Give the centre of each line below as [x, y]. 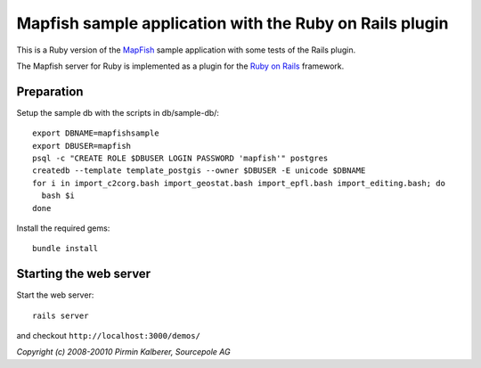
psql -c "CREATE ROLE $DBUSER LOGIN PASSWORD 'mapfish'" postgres [180, 159]
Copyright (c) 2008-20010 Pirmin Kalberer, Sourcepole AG [123, 352]
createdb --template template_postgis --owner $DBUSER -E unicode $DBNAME [199, 171]
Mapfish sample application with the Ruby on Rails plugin [232, 23]
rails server [61, 315]
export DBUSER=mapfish [82, 146]
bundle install [65, 249]
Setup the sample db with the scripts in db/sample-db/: [118, 112]
